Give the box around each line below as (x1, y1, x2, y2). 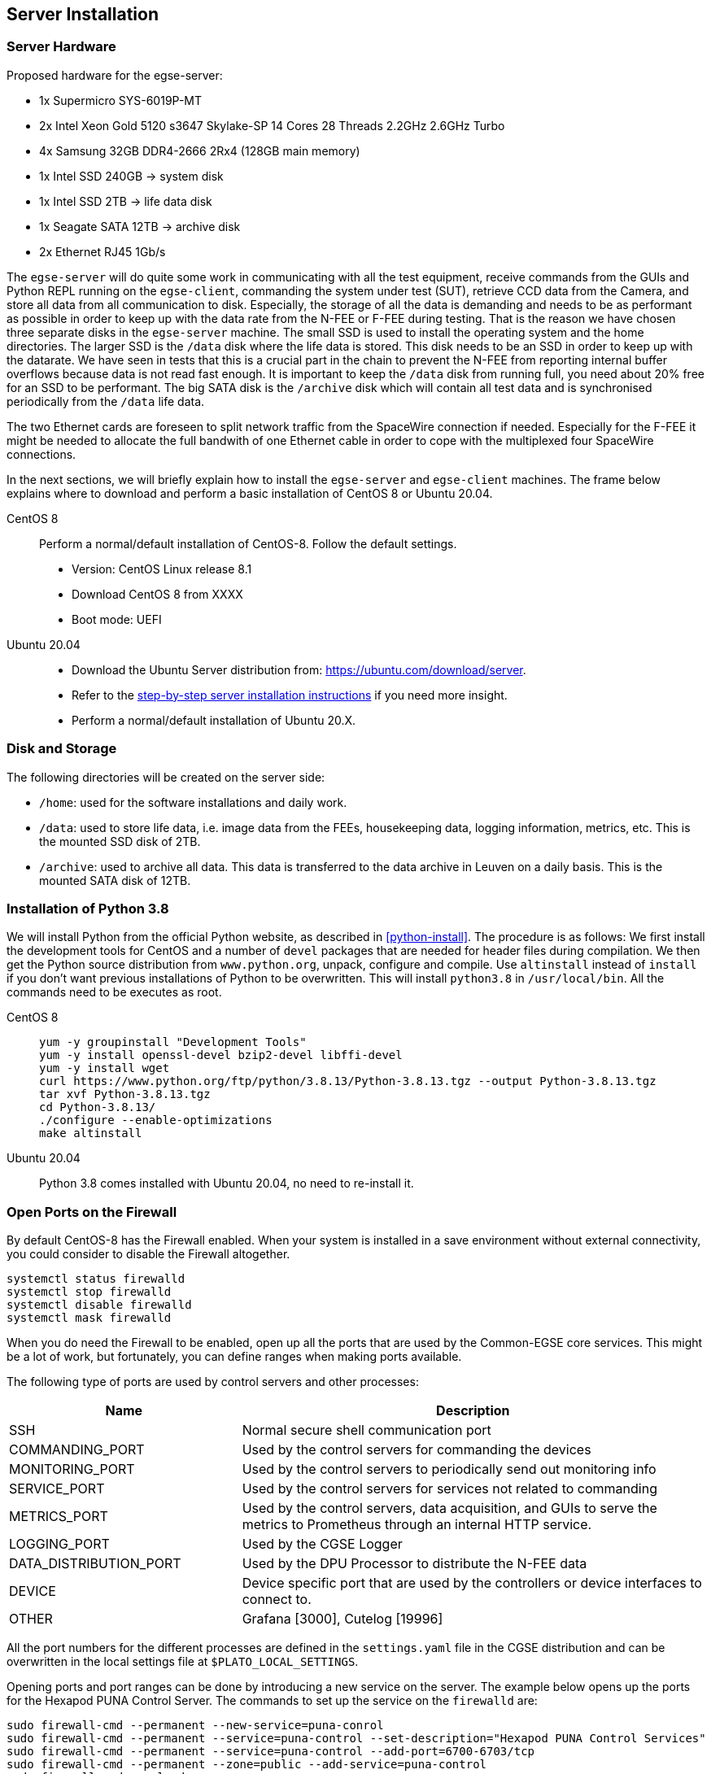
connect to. (242, 1591, 312, 1608)
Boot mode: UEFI (72, 612, 162, 626)
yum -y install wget (39, 1061, 170, 1075)
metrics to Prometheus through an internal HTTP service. (242, 1516, 592, 1533)
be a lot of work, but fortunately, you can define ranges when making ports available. (7, 1349, 462, 1364)
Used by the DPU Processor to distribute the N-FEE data (242, 1555, 587, 1572)
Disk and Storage (7, 740, 117, 757)
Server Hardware (7, 38, 116, 55)
